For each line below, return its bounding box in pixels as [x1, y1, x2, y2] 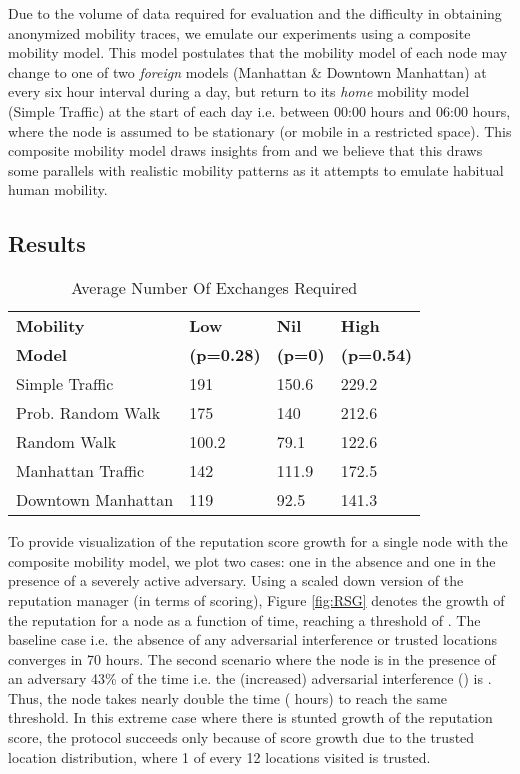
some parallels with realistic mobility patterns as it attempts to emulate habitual [8, 159, 504, 180]
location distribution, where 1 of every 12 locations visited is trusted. [8, 746, 431, 767]
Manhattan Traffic [16, 459, 145, 483]
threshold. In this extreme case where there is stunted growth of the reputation [8, 707, 493, 728]
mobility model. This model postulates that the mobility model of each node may [8, 42, 508, 63]
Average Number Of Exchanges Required [71, 276, 358, 300]
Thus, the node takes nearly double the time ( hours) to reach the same [8, 687, 448, 708]
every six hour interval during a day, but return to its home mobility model [8, 81, 470, 102]
